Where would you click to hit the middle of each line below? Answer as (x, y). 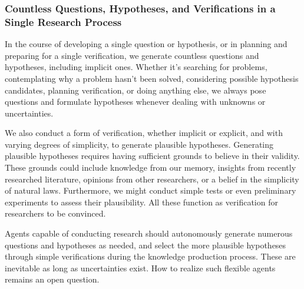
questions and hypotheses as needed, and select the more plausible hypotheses (146, 245)
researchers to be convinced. (55, 213)
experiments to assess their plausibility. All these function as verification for (141, 202)
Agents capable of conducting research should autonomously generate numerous (149, 233)
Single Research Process (63, 21)
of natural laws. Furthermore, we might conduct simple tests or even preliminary (151, 190)
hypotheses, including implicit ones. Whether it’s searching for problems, (136, 67)
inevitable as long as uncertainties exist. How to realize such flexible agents (140, 268)
